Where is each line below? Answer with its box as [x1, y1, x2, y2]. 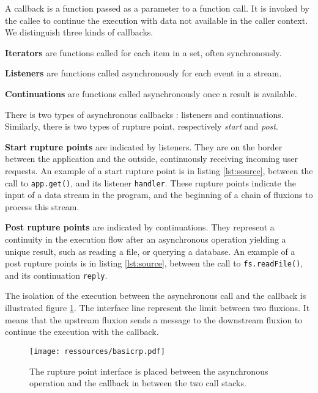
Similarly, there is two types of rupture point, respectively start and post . [5, 120, 278, 133]
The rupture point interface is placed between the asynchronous [29, 364, 268, 377]
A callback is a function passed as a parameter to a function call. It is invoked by [5, 2, 309, 14]
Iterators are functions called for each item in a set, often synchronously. [5, 46, 282, 59]
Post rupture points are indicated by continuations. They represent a [5, 221, 275, 233]
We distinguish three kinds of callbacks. [5, 26, 153, 39]
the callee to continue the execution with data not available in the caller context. [5, 13, 308, 26]
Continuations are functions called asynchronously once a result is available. [5, 87, 297, 100]
